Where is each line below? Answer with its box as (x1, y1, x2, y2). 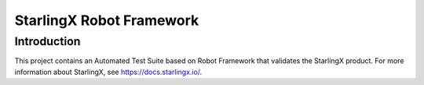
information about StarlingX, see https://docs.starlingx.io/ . (14, 67, 203, 76)
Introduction (14, 34, 81, 48)
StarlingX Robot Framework (14, 12, 199, 29)
